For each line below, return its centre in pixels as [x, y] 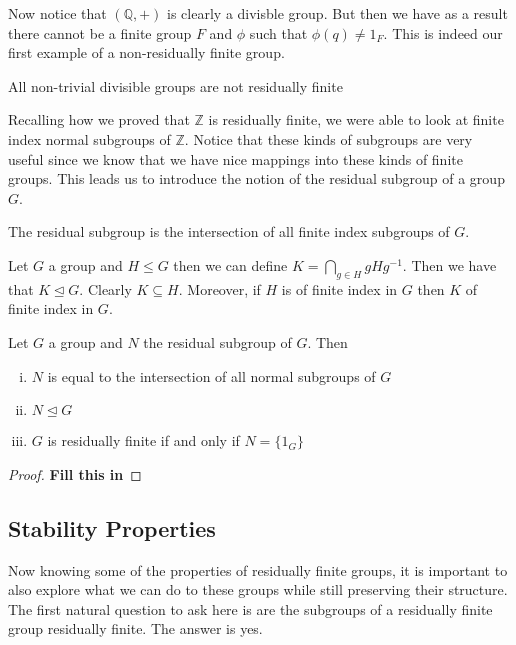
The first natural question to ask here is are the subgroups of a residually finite [250, 608]
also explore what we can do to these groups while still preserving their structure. [258, 589]
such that [278, 32]
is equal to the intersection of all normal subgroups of [211, 375]
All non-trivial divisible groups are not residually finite [175, 85]
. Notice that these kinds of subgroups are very [328, 138]
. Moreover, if [219, 288]
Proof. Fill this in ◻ [75, 473]
